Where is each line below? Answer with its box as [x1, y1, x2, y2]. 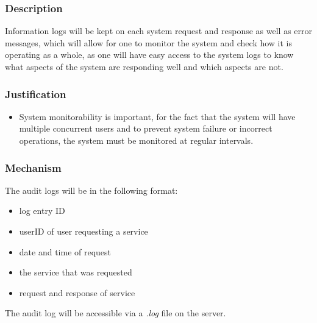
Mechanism [5, 160, 62, 175]
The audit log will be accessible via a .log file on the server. [5, 307, 226, 319]
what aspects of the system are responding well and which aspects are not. [5, 60, 283, 73]
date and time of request [19, 245, 112, 258]
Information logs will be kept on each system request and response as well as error [5, 24, 313, 37]
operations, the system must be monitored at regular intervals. [19, 134, 254, 146]
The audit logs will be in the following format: [5, 183, 178, 196]
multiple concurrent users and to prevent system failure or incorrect [19, 122, 272, 135]
